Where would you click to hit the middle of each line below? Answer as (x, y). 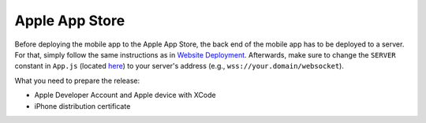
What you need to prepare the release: (77, 80)
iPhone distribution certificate (82, 106)
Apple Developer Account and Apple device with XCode (125, 95)
